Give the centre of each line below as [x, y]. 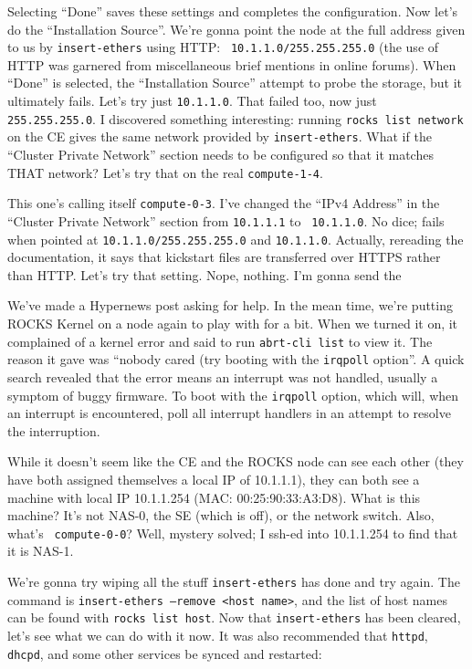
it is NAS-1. [41, 551]
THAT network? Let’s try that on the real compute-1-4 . [165, 172]
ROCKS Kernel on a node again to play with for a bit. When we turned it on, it [233, 323]
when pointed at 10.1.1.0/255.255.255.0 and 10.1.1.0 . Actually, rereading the [236, 239]
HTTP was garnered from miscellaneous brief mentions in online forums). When [232, 64]
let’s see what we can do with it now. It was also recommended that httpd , [218, 635]
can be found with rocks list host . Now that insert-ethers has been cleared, [234, 617]
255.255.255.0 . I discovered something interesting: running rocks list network [236, 118]
